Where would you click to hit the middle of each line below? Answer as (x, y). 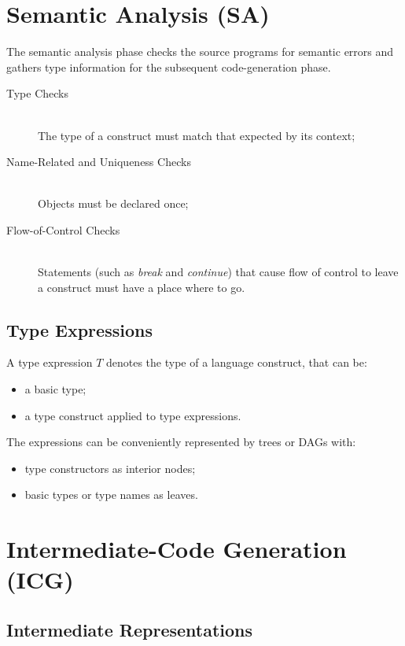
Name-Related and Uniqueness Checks (99, 162)
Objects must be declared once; (113, 203)
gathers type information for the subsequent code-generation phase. (169, 66)
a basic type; (55, 389)
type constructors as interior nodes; (110, 468)
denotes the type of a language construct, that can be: (236, 362)
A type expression (50, 362)
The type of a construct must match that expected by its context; (197, 135)
